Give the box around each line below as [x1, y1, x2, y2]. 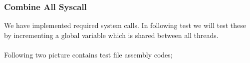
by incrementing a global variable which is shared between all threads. [4, 29, 219, 40]
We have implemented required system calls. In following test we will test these [4, 20, 247, 30]
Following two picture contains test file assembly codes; [4, 49, 173, 59]
